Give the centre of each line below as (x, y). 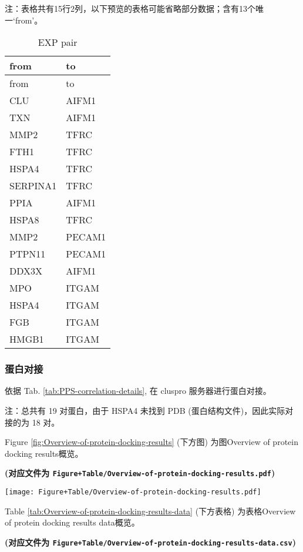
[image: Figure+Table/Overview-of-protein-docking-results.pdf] (133, 492)
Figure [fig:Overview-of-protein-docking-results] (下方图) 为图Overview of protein (151, 442)
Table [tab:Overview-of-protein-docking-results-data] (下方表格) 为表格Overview (150, 511)
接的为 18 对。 (32, 422)
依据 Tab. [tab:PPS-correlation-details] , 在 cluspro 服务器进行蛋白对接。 (138, 391)
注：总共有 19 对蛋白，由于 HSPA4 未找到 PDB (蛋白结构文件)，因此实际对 (149, 410)
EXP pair (58, 42)
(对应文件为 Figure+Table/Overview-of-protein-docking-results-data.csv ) (150, 542)
